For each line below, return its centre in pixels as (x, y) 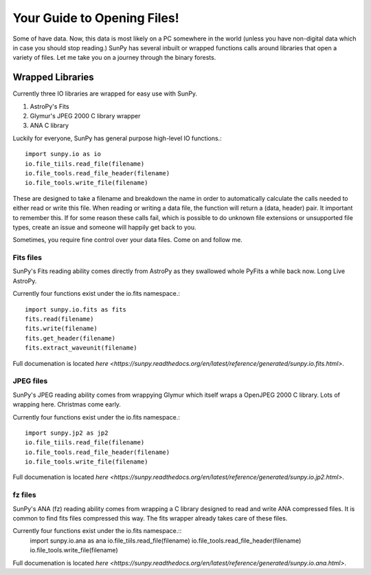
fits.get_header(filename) (70, 338)
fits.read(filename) (59, 319)
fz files (25, 495)
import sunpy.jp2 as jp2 (67, 433)
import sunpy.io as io (63, 154)
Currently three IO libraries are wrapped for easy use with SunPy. (105, 94)
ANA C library (49, 126)
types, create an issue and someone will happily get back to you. (104, 227)
